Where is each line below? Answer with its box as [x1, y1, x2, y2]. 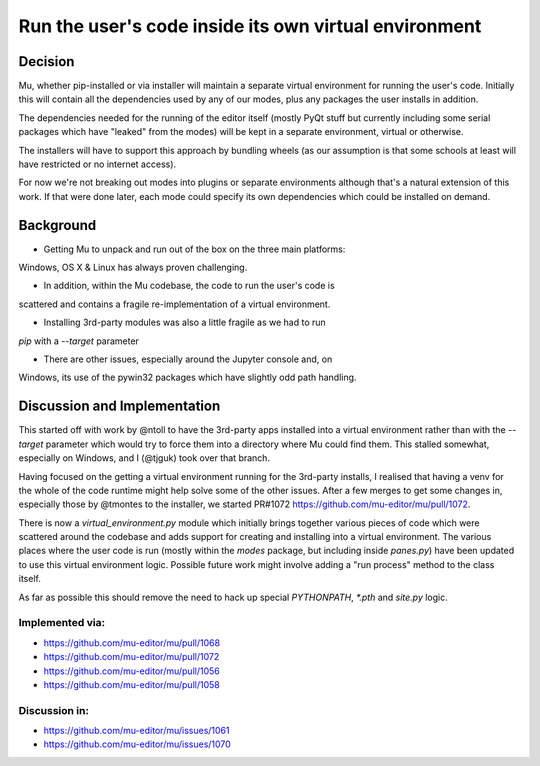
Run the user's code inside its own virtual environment [18, 15, 482, 37]
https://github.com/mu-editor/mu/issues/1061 [43, 725, 230, 737]
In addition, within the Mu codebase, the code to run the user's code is [43, 280, 335, 292]
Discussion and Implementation [18, 398, 221, 415]
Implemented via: [18, 616, 105, 630]
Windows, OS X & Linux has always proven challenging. [18, 261, 248, 274]
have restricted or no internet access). [18, 158, 177, 170]
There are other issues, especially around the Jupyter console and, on [43, 353, 333, 365]
